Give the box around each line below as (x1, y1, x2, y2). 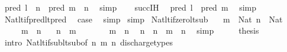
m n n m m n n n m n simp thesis (21, 24, 259, 37)
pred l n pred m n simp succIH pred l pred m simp (4, 1, 257, 13)
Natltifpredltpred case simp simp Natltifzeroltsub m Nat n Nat (4, 12, 283, 25)
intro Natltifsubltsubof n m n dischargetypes (4, 35, 173, 48)
